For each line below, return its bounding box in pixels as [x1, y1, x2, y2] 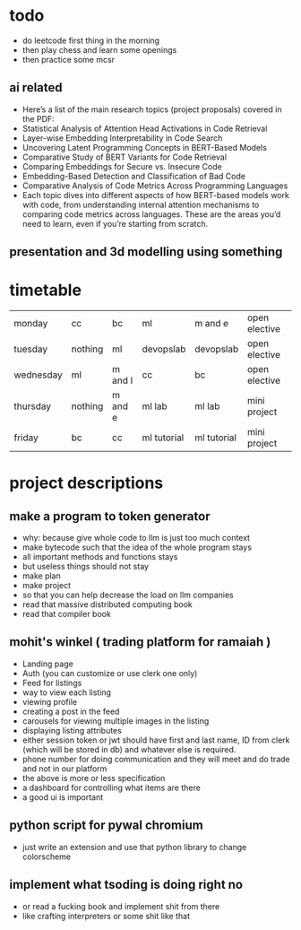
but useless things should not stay [21, 561, 150, 572]
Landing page [21, 658, 73, 669]
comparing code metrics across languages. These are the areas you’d [21, 208, 281, 220]
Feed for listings [21, 677, 82, 688]
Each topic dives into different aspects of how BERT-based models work [21, 189, 289, 200]
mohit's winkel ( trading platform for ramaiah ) [9, 634, 271, 650]
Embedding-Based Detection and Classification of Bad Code [21, 170, 246, 181]
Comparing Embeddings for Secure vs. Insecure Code [21, 161, 222, 171]
